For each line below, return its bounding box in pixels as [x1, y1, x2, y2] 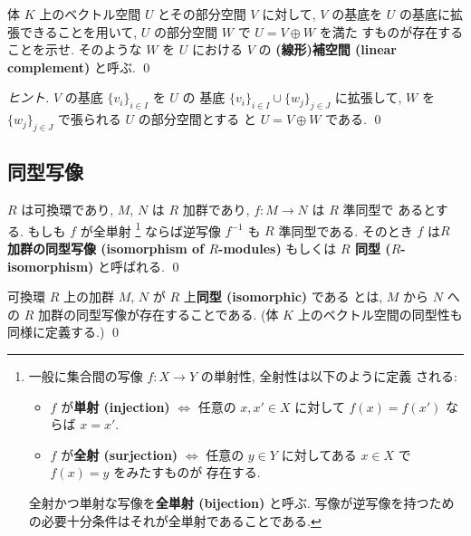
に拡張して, [334, 88, 402, 107]
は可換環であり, [21, 200, 114, 219]
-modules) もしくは [218, 239, 337, 258]
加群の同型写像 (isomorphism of [7, 239, 205, 258]
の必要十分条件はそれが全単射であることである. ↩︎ [28, 511, 322, 530]
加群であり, [182, 200, 250, 219]
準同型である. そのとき [278, 221, 413, 240]
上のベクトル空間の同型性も [297, 304, 463, 323]
